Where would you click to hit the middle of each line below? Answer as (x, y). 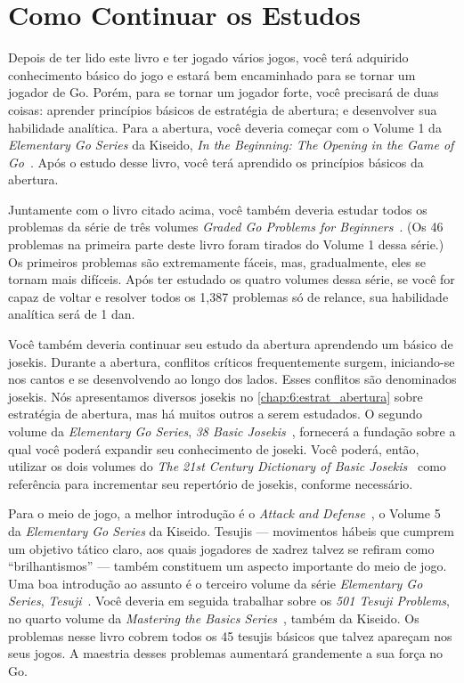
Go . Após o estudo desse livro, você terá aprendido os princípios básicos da (216, 162)
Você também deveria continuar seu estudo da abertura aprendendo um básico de (231, 344)
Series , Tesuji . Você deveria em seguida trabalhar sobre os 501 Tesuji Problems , (229, 601)
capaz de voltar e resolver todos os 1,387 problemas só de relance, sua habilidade (228, 296)
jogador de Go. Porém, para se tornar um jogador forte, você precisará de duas (224, 92)
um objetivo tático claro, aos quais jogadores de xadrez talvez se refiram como (221, 548)
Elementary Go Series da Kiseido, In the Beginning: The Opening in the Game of (231, 145)
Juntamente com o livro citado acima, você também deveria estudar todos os (218, 209)
